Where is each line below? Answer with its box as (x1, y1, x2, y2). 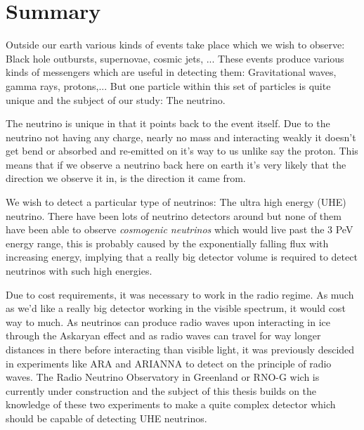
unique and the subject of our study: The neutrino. (6, 92, 226, 107)
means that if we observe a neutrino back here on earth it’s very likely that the (6, 157, 346, 171)
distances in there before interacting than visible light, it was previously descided (6, 342, 355, 356)
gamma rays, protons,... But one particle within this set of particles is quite (6, 78, 331, 93)
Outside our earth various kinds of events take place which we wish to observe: (6, 37, 345, 52)
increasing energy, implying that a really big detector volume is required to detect (6, 249, 358, 264)
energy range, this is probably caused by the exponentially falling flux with (6, 235, 329, 250)
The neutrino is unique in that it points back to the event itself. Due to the (6, 116, 330, 131)
